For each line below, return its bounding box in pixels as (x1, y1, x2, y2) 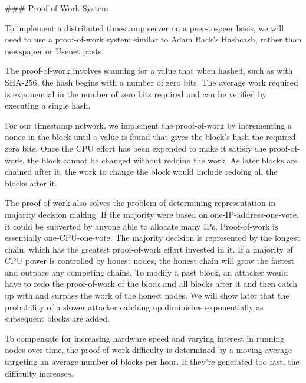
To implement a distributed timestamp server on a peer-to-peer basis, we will (5, 21, 284, 34)
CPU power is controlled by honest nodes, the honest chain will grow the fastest (5, 254, 295, 267)
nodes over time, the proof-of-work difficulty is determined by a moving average (5, 343, 292, 356)
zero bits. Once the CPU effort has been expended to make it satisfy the (5, 142, 266, 154)
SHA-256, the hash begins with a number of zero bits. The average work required (5, 76, 298, 88)
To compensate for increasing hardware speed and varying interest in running (5, 332, 285, 344)
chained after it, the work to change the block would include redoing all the (5, 165, 278, 178)
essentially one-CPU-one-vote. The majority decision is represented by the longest (5, 231, 300, 244)
